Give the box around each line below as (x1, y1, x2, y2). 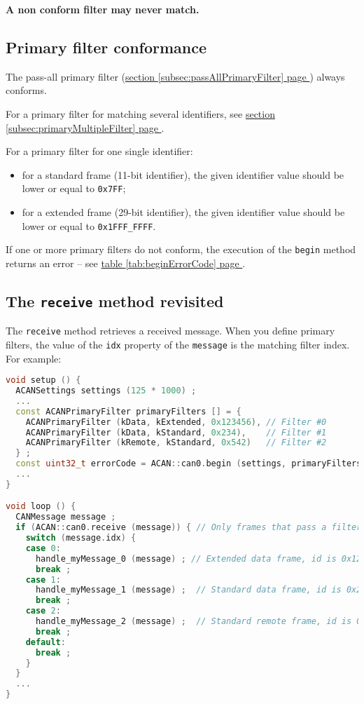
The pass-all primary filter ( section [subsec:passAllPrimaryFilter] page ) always (6, 69, 345, 83)
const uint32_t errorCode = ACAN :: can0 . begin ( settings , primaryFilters (15, 459, 362, 469)
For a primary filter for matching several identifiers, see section (6, 106, 275, 121)
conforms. (6, 83, 47, 97)
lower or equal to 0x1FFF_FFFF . (22, 218, 156, 233)
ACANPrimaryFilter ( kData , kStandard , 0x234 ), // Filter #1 (25, 427, 327, 438)
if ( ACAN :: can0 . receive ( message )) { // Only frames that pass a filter (15, 522, 362, 533)
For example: (6, 351, 62, 365)
